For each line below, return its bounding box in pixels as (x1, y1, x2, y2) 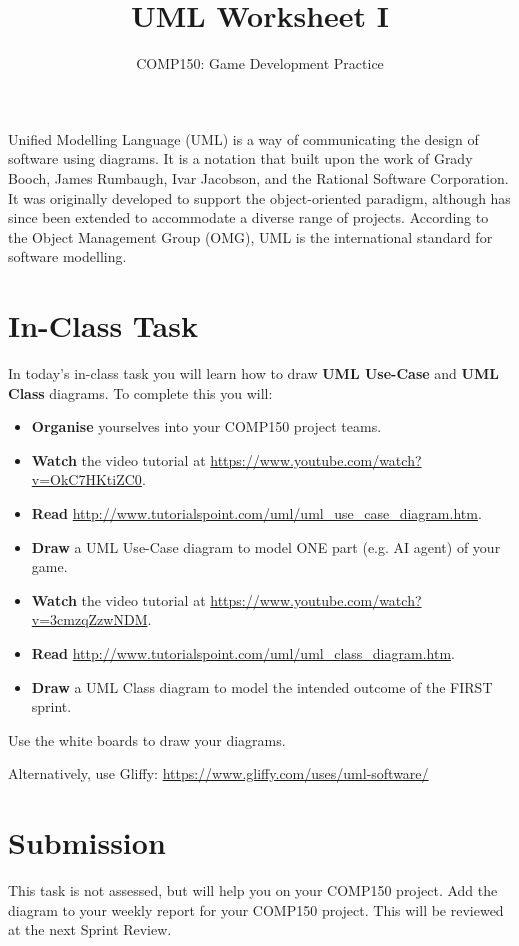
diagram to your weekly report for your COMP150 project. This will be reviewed (8, 899, 504, 920)
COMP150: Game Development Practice (136, 53, 384, 74)
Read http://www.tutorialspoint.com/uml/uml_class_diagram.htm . (31, 642, 455, 663)
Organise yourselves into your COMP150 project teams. (31, 416, 382, 437)
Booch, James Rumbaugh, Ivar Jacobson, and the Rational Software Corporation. (8, 167, 509, 188)
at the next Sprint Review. (8, 919, 172, 940)
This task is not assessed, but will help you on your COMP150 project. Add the (8, 880, 498, 901)
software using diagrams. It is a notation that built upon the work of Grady (8, 148, 473, 169)
